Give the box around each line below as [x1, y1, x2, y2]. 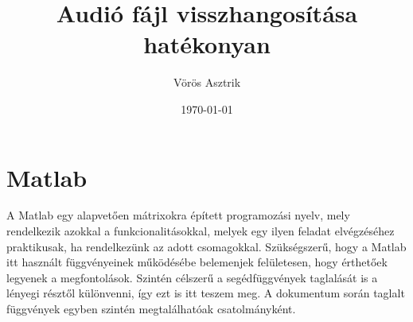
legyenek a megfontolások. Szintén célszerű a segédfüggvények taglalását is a [6, 269, 378, 285]
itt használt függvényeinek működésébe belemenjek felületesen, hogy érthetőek [6, 254, 388, 270]
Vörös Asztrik [173, 74, 241, 91]
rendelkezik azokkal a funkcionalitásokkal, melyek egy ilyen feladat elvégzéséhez [6, 223, 395, 239]
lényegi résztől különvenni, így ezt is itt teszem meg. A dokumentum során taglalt [6, 285, 405, 301]
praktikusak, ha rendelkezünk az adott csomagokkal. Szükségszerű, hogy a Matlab [6, 238, 407, 254]
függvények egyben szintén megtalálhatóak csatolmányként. [6, 301, 296, 316]
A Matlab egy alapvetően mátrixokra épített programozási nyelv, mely [6, 207, 350, 223]
